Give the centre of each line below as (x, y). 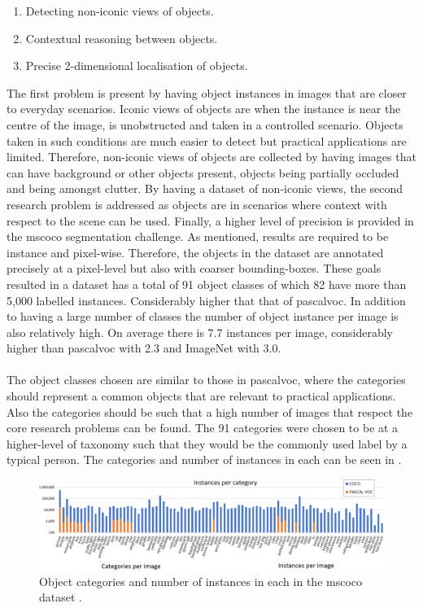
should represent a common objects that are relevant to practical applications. (201, 396)
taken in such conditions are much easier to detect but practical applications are (207, 140)
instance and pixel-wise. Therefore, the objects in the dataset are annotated (195, 252)
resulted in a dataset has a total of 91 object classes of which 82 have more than (207, 284)
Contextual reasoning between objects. (122, 38)
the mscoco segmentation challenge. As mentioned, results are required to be (198, 236)
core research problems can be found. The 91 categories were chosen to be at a (203, 428)
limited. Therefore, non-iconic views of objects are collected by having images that (211, 157)
